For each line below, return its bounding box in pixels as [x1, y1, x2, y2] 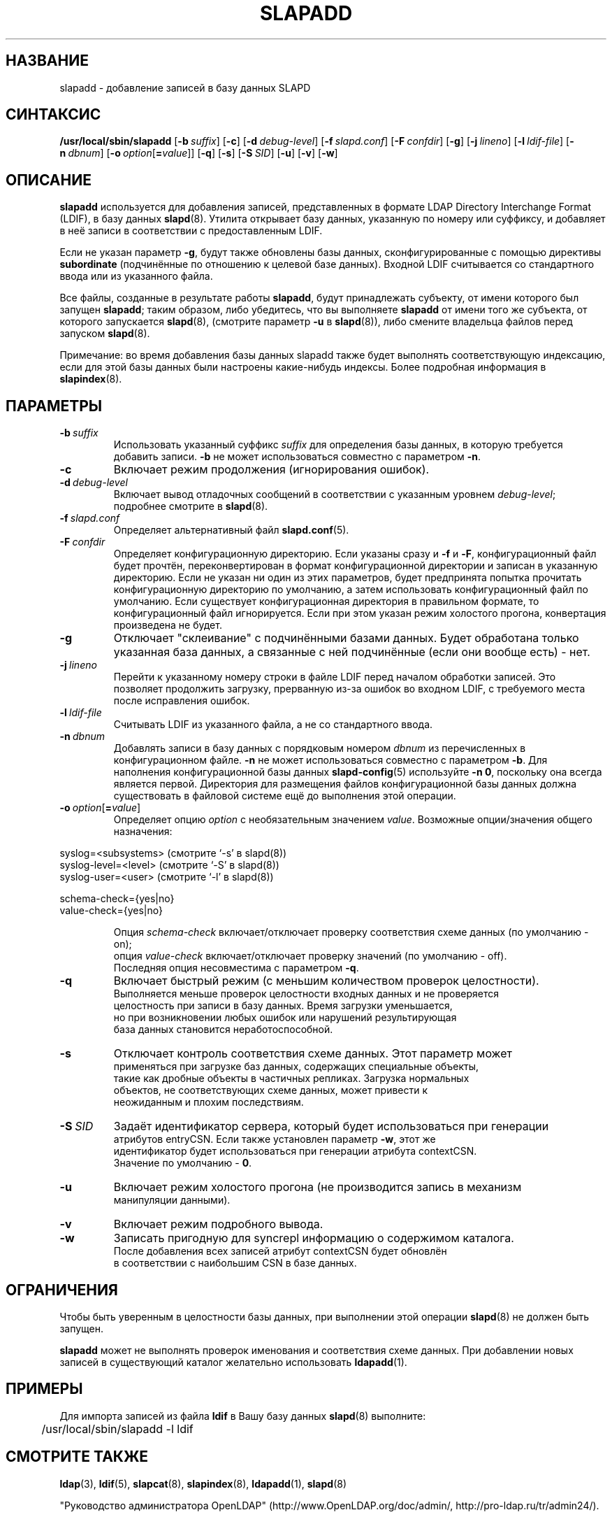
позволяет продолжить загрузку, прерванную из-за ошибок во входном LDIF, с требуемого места [113, 683, 585, 695]
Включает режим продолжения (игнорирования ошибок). [113, 462, 430, 477]
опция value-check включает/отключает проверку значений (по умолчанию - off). [113, 950, 507, 962]
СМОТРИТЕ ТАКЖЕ [6, 1448, 149, 1466]
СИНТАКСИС [6, 106, 101, 124]
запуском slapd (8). [59, 327, 150, 340]
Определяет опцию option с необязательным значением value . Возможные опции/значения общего [113, 813, 592, 826]
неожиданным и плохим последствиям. [113, 1096, 304, 1109]
